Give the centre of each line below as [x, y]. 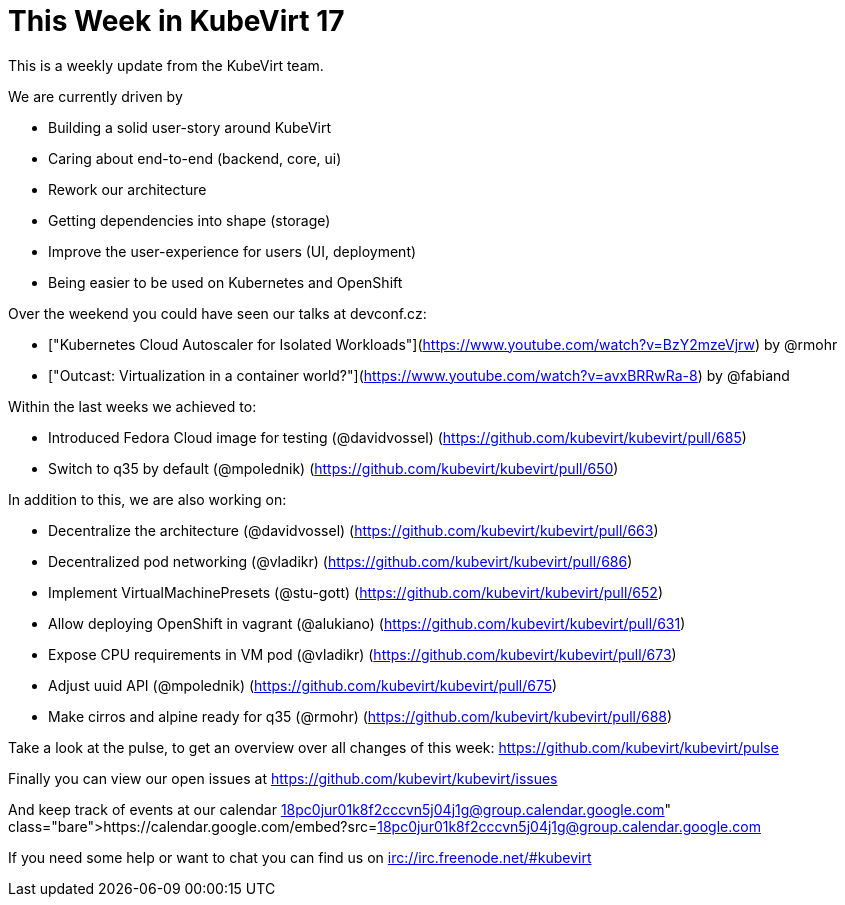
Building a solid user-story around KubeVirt [190, 127]
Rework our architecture [127, 189]
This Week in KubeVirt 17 [176, 21]
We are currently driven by [95, 96]
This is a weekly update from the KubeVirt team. [166, 65]
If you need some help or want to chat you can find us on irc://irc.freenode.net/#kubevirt [300, 857]
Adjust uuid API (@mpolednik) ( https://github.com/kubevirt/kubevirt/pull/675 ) [303, 685]
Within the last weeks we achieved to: [132, 406]
